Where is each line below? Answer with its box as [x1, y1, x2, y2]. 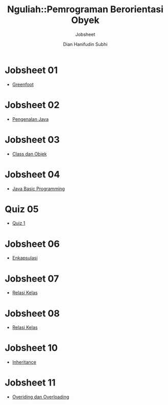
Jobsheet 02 [5, 99, 60, 111]
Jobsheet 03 [5, 134, 60, 145]
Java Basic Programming [12, 185, 65, 192]
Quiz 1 [12, 220, 26, 226]
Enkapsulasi [12, 255, 38, 261]
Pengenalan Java [12, 116, 49, 122]
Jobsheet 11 [5, 377, 56, 389]
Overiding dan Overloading [12, 394, 69, 400]
